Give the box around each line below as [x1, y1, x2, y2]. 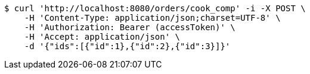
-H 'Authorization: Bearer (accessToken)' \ [24, 22, 235, 32]
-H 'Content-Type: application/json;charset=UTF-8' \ [24, 13, 281, 22]
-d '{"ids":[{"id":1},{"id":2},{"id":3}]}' [24, 41, 231, 51]
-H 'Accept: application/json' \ [24, 32, 181, 41]
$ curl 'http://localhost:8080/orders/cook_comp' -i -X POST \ [4, 4, 306, 13]
